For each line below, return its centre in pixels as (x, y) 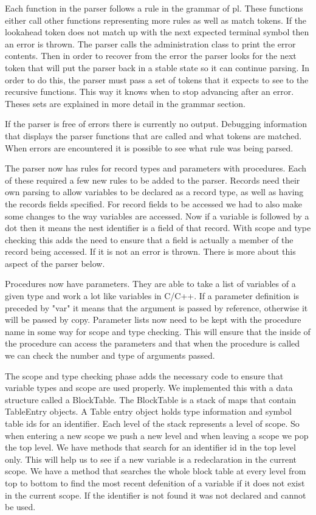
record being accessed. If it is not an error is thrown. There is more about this (150, 251)
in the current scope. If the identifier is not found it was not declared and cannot (156, 495)
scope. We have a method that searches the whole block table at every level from (156, 471)
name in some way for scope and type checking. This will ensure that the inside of (158, 331)
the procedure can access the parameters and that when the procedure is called (153, 343)
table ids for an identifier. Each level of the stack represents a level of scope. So (152, 423)
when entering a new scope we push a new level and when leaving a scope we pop (157, 435)
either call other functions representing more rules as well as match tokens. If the (156, 20)
